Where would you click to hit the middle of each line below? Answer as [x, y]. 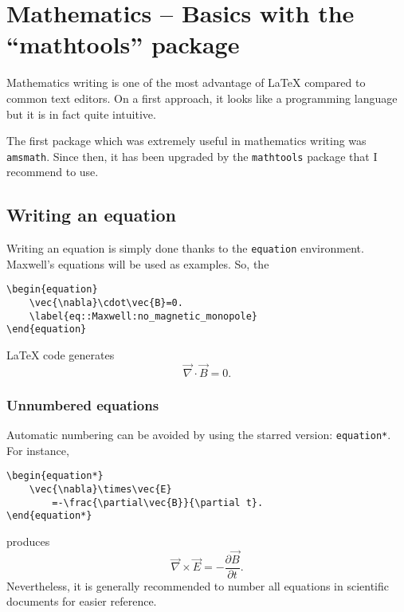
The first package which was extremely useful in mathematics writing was [186, 141]
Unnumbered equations [83, 404]
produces [28, 541]
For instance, [38, 450]
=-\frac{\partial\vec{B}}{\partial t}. [158, 502]
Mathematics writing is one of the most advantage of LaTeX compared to [186, 82]
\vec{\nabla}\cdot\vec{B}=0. [106, 303]
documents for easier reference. [82, 601]
